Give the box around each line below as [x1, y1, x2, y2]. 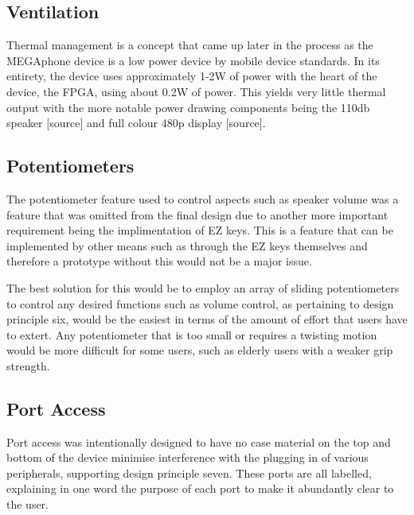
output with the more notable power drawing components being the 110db [6, 99, 370, 115]
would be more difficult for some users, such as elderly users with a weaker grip [6, 342, 393, 358]
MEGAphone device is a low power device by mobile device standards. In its [6, 52, 380, 68]
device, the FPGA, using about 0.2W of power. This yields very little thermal [6, 83, 386, 99]
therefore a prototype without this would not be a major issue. [6, 253, 312, 269]
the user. [6, 496, 49, 513]
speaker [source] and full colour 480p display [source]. [6, 114, 266, 131]
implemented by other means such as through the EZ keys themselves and [6, 237, 368, 254]
